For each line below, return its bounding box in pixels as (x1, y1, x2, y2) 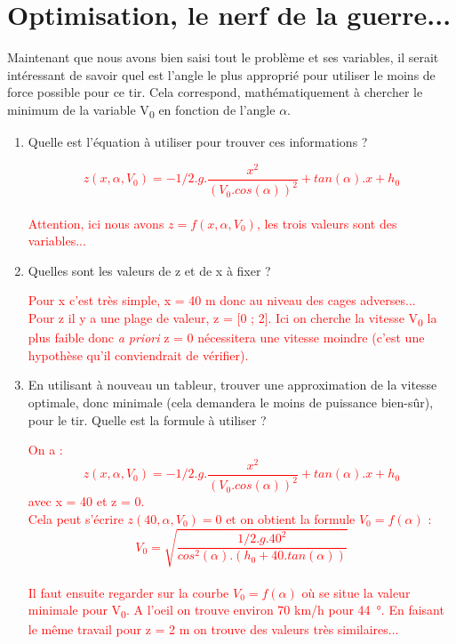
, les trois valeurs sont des (256, 213, 397, 232)
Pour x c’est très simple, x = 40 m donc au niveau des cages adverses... (28, 291, 416, 310)
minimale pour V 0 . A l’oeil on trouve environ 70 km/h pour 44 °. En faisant (28, 600, 444, 621)
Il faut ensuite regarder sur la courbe (28, 583, 229, 601)
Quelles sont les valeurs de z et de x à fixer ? (28, 261, 271, 279)
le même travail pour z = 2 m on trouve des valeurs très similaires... (28, 620, 399, 639)
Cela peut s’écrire (28, 509, 124, 527)
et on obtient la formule (226, 509, 356, 527)
